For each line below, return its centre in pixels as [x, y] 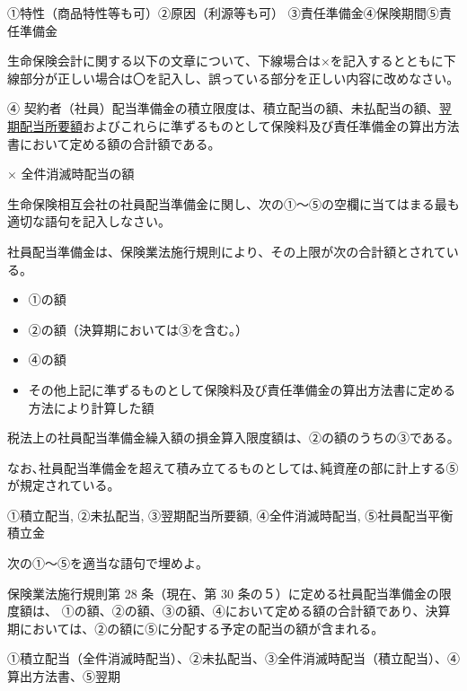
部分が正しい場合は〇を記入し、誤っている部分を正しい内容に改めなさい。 [239, 78]
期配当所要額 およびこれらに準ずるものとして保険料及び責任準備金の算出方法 [233, 125]
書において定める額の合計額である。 [114, 143]
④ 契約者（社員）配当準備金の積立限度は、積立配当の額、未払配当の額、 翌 [229, 108]
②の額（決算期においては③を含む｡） [138, 329]
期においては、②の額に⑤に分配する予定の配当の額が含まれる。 [196, 628]
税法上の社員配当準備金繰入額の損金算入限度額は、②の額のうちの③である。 [233, 437]
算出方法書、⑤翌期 [64, 676]
